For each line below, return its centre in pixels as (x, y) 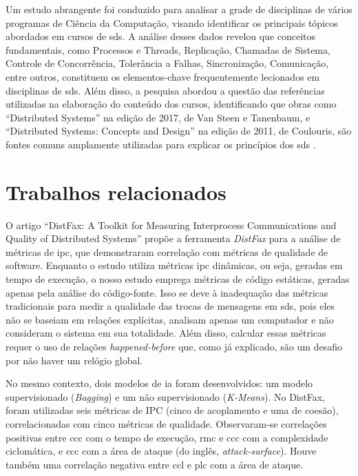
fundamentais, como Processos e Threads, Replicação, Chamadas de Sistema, (168, 49)
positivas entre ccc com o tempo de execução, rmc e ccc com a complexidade (167, 437)
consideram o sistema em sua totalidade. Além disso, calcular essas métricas (166, 333)
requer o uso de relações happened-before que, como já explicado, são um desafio (174, 346)
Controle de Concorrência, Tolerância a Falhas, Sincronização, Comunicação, (167, 63)
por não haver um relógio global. (74, 360)
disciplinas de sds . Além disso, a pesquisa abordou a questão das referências (165, 90)
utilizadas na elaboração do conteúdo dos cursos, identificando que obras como (171, 104)
